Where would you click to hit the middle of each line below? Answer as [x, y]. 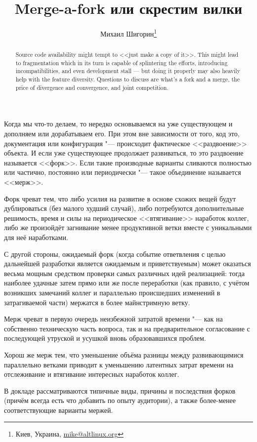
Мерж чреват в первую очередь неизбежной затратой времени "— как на [113, 319]
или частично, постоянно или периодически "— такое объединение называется [123, 172]
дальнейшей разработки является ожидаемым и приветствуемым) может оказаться [128, 263]
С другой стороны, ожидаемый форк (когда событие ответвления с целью [115, 254]
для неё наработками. [36, 237]
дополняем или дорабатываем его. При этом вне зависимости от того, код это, [122, 134]
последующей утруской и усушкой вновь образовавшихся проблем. [105, 338]
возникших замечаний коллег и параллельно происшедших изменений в [112, 292]
